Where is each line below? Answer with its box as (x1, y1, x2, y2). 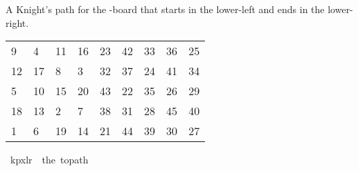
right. (6, 15, 29, 30)
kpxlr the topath (10, 152, 89, 167)
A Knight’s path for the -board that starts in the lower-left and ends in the (6, 2, 325, 16)
